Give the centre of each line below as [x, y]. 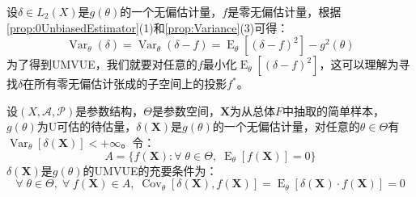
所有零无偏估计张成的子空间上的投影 [131, 84]
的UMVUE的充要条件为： [150, 170]
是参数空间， [186, 110]
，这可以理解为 [359, 64]
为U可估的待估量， [87, 126]
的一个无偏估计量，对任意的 [286, 126]
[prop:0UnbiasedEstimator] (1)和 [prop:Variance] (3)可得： [148, 27]
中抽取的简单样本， [334, 110]
